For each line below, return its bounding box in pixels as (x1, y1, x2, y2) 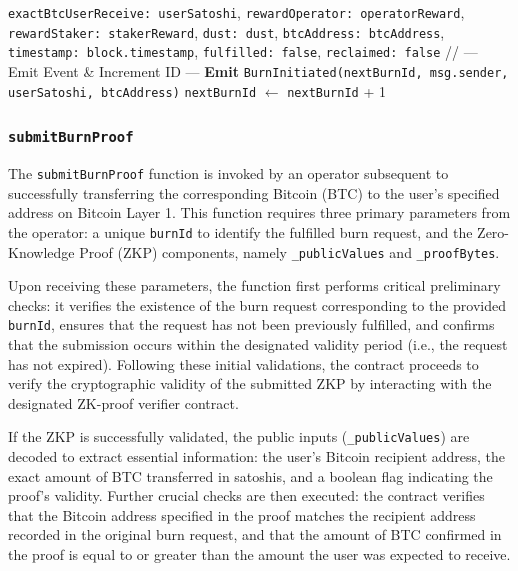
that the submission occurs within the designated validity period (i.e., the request (8, 334, 508, 355)
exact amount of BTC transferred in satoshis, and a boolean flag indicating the (8, 465, 493, 486)
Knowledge (8, 241, 75, 262)
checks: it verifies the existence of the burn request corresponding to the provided (8, 294, 506, 315)
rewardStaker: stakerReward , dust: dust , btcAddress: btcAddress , (8, 21, 445, 42)
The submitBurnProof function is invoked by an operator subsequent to (8, 163, 449, 184)
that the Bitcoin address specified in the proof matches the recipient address (8, 504, 476, 525)
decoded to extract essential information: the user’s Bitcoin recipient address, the (8, 446, 506, 467)
